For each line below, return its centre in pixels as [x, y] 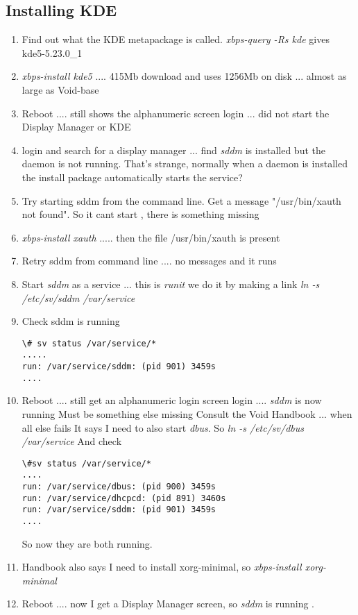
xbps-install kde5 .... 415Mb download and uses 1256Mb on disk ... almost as [184, 76]
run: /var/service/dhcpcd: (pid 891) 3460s [124, 498]
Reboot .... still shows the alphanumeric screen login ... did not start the [176, 113]
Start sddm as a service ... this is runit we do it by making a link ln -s [171, 284]
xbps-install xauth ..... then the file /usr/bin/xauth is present [151, 237]
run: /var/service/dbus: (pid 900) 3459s [119, 487]
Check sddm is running [71, 321]
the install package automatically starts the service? [132, 177]
